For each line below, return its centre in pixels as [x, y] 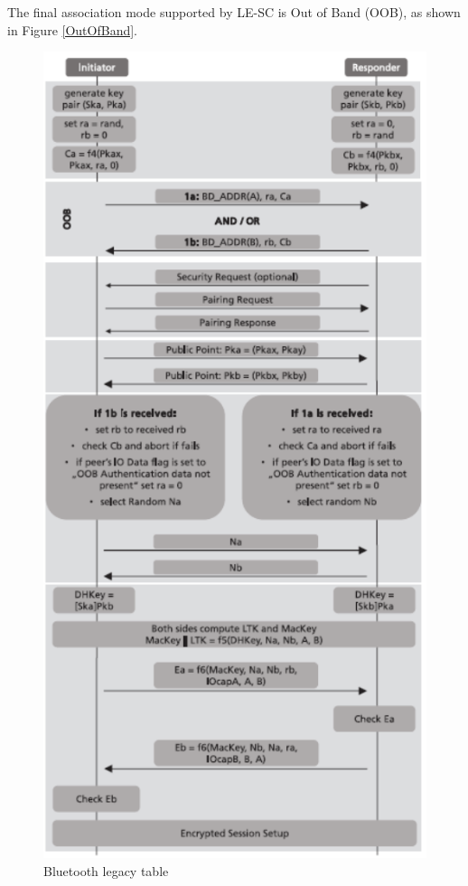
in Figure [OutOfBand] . [72, 29]
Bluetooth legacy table [106, 870]
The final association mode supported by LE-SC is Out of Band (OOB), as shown [234, 12]
